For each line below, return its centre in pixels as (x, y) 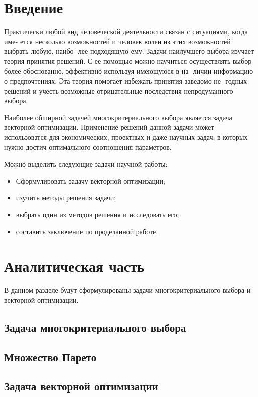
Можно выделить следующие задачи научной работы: (86, 164)
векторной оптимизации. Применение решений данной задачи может (109, 127)
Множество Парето (50, 356)
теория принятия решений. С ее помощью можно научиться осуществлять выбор (128, 61)
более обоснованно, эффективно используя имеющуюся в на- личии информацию (129, 71)
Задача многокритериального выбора (95, 327)
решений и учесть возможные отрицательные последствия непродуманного (119, 90)
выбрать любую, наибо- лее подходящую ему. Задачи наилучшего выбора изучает (129, 51)
